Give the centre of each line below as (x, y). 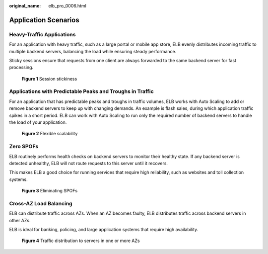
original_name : (25, 6)
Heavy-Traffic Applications (42, 34)
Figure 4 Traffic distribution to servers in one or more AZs (81, 241)
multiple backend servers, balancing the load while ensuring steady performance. (93, 51)
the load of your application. (38, 122)
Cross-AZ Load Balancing (41, 203)
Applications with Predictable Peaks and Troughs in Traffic (81, 91)
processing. (21, 68)
